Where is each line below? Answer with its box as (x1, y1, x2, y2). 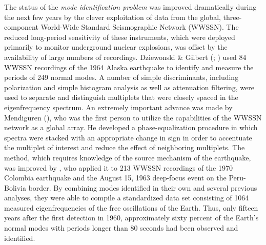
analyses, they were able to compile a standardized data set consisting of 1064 (4, 192, 249, 203)
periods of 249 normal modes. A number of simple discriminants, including (4, 72, 239, 83)
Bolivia (4, 182, 26, 193)
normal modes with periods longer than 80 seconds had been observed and (4, 222, 238, 233)
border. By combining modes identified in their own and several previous (28, 182, 257, 193)
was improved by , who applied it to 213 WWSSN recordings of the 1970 (4, 162, 233, 173)
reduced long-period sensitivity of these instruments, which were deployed (4, 31, 235, 42)
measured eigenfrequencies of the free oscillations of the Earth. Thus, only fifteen (4, 202, 258, 213)
